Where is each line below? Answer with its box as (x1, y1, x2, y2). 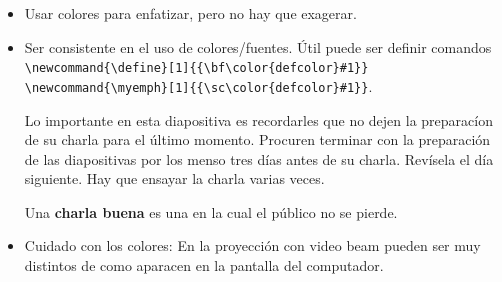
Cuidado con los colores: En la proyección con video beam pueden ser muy (24, 235, 481, 256)
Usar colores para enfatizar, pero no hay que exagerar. (24, 3, 357, 23)
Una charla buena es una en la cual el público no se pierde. (24, 201, 398, 222)
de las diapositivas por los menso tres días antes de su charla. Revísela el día (24, 148, 494, 169)
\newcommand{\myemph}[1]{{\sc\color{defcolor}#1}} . (24, 75, 373, 96)
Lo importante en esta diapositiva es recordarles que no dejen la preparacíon (24, 109, 493, 130)
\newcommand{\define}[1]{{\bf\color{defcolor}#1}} (24, 61, 369, 76)
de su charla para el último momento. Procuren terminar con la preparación (24, 129, 491, 150)
